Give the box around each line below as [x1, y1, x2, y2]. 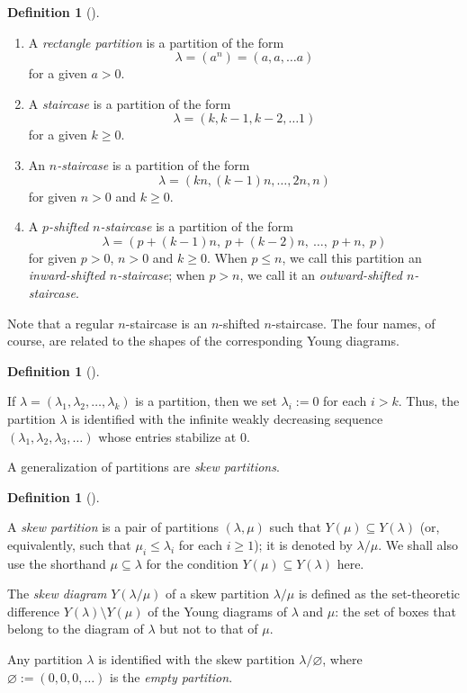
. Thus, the [398, 391, 460, 410]
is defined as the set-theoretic [298, 584, 461, 603]
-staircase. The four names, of [271, 313, 436, 332]
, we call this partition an [282, 247, 422, 266]
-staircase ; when [117, 265, 205, 284]
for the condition [146, 553, 238, 572]
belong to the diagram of [7, 619, 144, 638]
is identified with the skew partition [98, 650, 295, 669]
